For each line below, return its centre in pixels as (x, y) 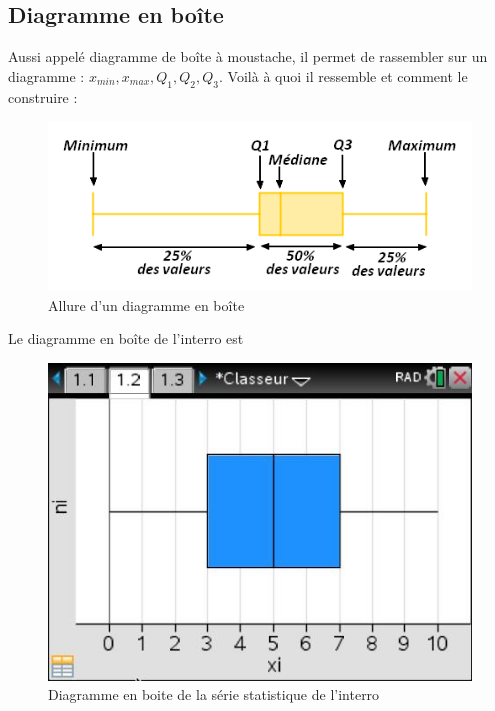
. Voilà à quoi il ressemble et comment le (343, 75)
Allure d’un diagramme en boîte (146, 304)
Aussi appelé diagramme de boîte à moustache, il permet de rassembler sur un (248, 56)
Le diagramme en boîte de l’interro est (126, 338)
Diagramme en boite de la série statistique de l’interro (214, 694)
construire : (43, 96)
